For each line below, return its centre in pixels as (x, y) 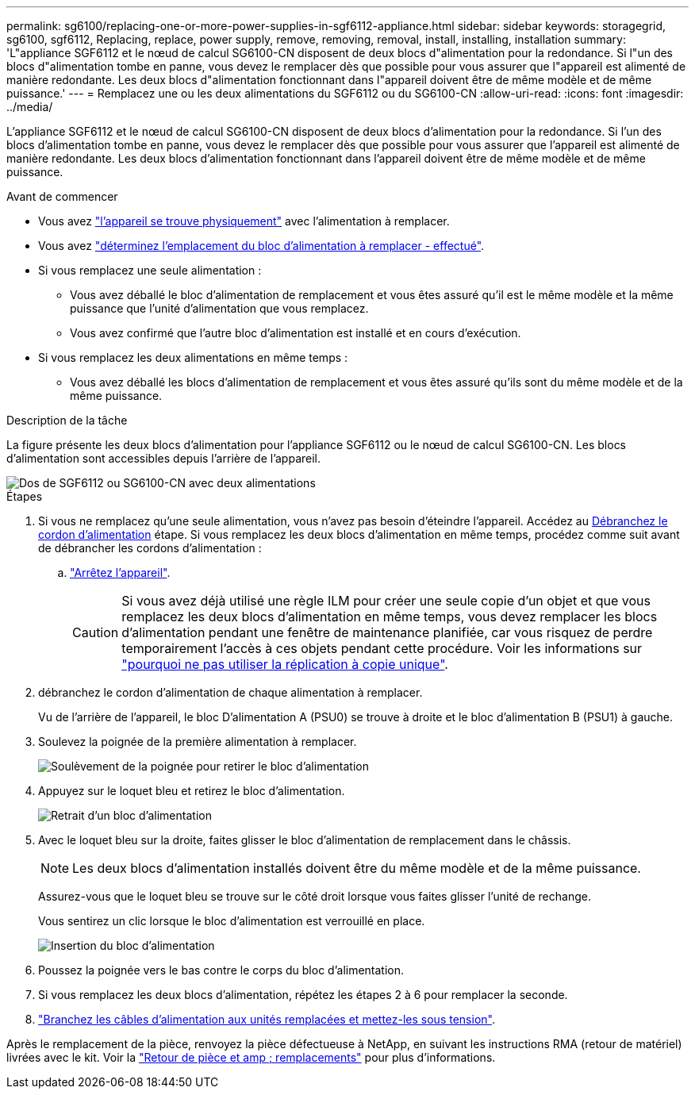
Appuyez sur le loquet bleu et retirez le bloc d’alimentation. (192, 791)
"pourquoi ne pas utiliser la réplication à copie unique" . (285, 664)
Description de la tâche (67, 420)
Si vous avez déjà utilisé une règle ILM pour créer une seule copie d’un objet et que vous (386, 601)
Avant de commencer (62, 196)
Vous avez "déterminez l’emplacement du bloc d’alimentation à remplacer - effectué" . (261, 246)
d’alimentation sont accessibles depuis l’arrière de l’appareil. (164, 458)
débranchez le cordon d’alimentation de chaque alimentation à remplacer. (230, 692)
